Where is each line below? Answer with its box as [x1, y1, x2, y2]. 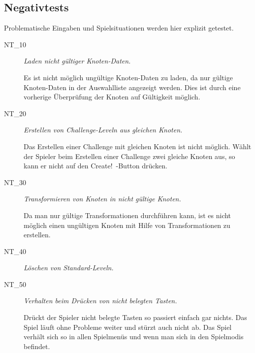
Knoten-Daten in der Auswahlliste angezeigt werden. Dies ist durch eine [24, 82, 241, 92]
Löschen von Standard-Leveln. [24, 262, 114, 273]
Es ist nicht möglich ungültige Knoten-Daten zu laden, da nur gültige [24, 72, 233, 82]
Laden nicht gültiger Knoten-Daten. [24, 56, 131, 66]
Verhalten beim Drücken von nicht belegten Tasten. [24, 295, 177, 306]
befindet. [24, 341, 50, 351]
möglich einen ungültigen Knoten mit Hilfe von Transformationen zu [24, 220, 230, 230]
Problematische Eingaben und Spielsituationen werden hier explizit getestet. [4, 23, 234, 33]
